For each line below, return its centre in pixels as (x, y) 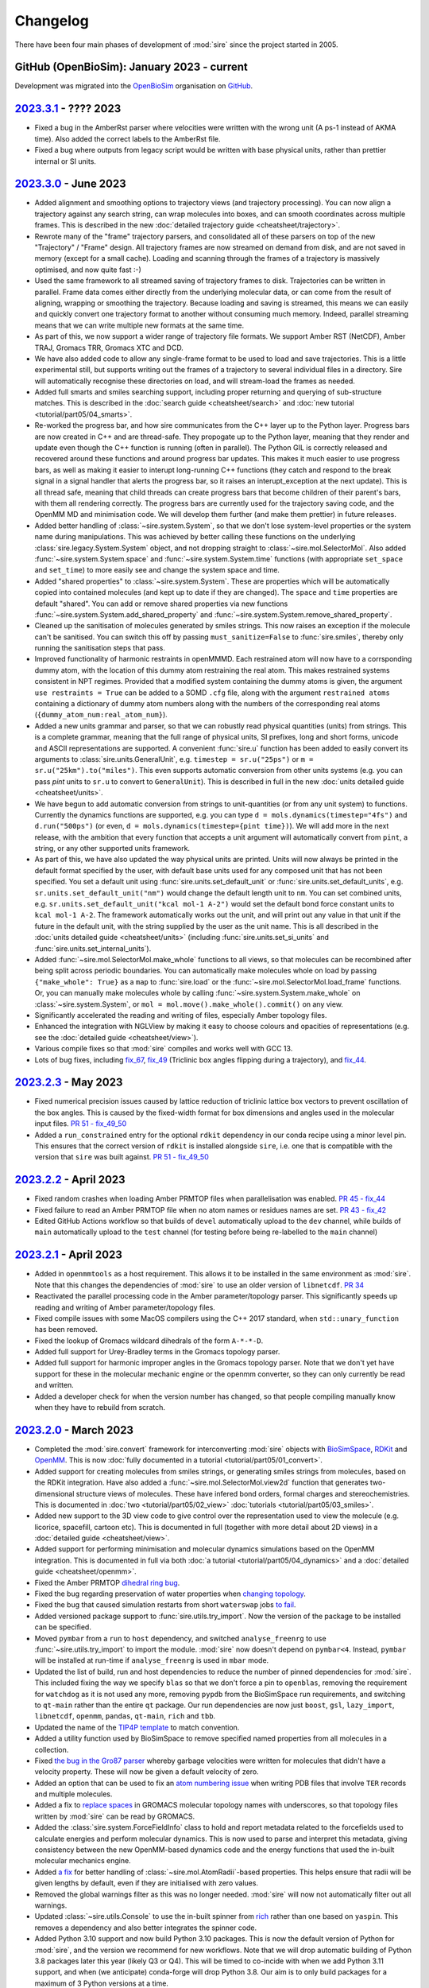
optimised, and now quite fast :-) (88, 270)
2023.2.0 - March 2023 (74, 1430)
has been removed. (66, 1330)
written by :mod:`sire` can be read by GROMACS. (114, 1816)
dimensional (54, 1493)
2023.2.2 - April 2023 (70, 1180)
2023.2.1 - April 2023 (69, 1255)
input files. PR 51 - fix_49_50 (81, 1124)
